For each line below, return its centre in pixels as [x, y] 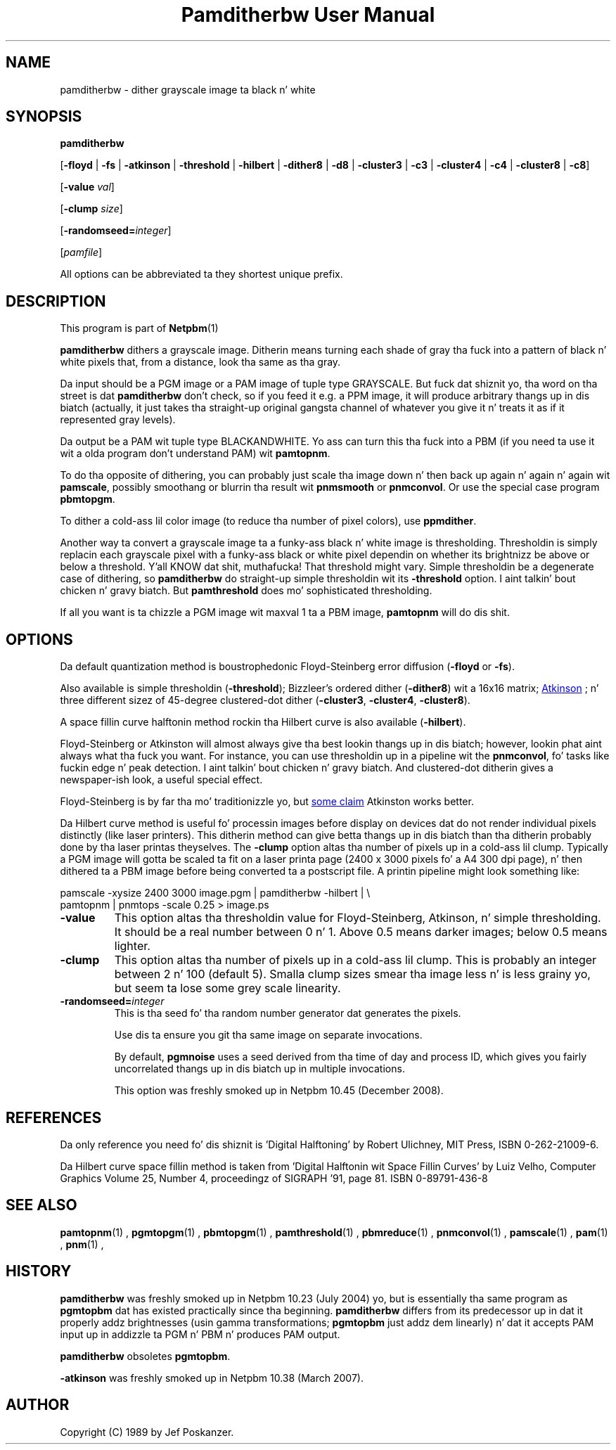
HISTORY [39, 1271]
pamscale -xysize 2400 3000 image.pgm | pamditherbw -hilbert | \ [215, 893]
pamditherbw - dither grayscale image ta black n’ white [188, 89]
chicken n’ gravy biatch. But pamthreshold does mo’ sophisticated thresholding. [246, 591]
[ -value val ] [87, 187]
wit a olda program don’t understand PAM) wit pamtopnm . [195, 454]
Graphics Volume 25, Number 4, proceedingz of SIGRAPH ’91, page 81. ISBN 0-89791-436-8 [274, 1178]
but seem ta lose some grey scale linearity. [227, 988]
